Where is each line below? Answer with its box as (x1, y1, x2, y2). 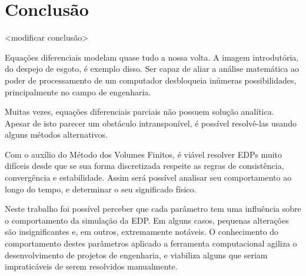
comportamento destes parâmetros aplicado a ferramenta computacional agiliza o (5, 237, 297, 250)
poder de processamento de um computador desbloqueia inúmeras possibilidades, (5, 74, 297, 86)
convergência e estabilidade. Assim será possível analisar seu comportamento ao (5, 171, 292, 184)
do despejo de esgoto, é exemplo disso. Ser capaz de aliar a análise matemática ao (5, 62, 300, 75)
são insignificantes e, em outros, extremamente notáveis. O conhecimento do (5, 225, 279, 238)
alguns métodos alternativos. (5, 128, 108, 141)
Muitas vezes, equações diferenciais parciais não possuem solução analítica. (5, 105, 274, 118)
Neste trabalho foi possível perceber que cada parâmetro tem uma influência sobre (5, 202, 301, 215)
